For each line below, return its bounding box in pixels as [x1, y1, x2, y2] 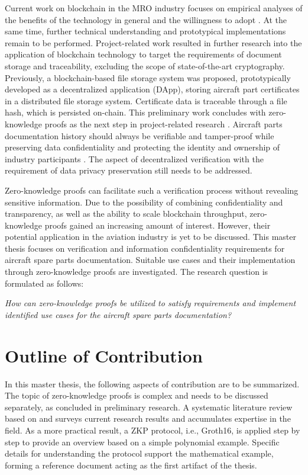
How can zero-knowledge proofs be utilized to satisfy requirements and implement [5, 297, 296, 309]
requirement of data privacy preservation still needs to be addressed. [5, 164, 252, 176]
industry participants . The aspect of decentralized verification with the [5, 152, 264, 165]
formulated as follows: [5, 277, 84, 289]
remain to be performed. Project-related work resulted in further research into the [5, 36, 302, 49]
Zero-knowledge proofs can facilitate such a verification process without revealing [5, 184, 299, 196]
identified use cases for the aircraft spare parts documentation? [5, 308, 232, 320]
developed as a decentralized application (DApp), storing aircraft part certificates [5, 83, 300, 95]
